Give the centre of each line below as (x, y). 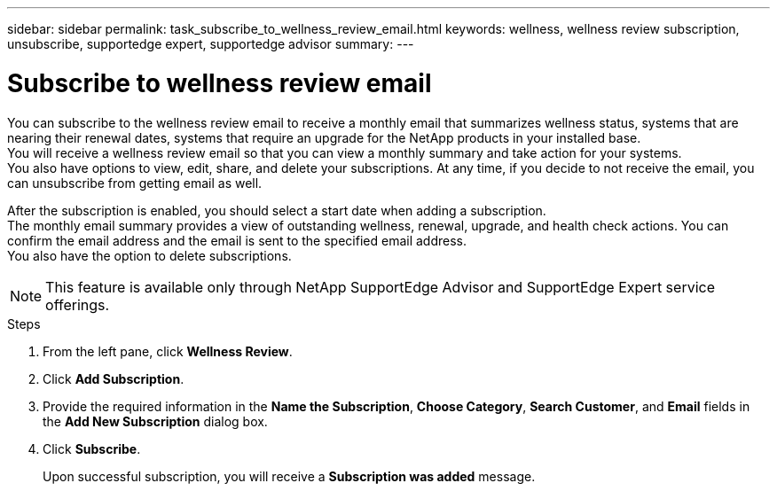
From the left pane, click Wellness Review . (168, 351)
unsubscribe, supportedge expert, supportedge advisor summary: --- (211, 44)
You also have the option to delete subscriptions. (149, 255)
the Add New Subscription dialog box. (155, 421)
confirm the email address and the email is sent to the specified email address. (237, 240)
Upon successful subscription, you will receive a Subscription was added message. (289, 476)
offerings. (78, 304)
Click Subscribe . (92, 448)
